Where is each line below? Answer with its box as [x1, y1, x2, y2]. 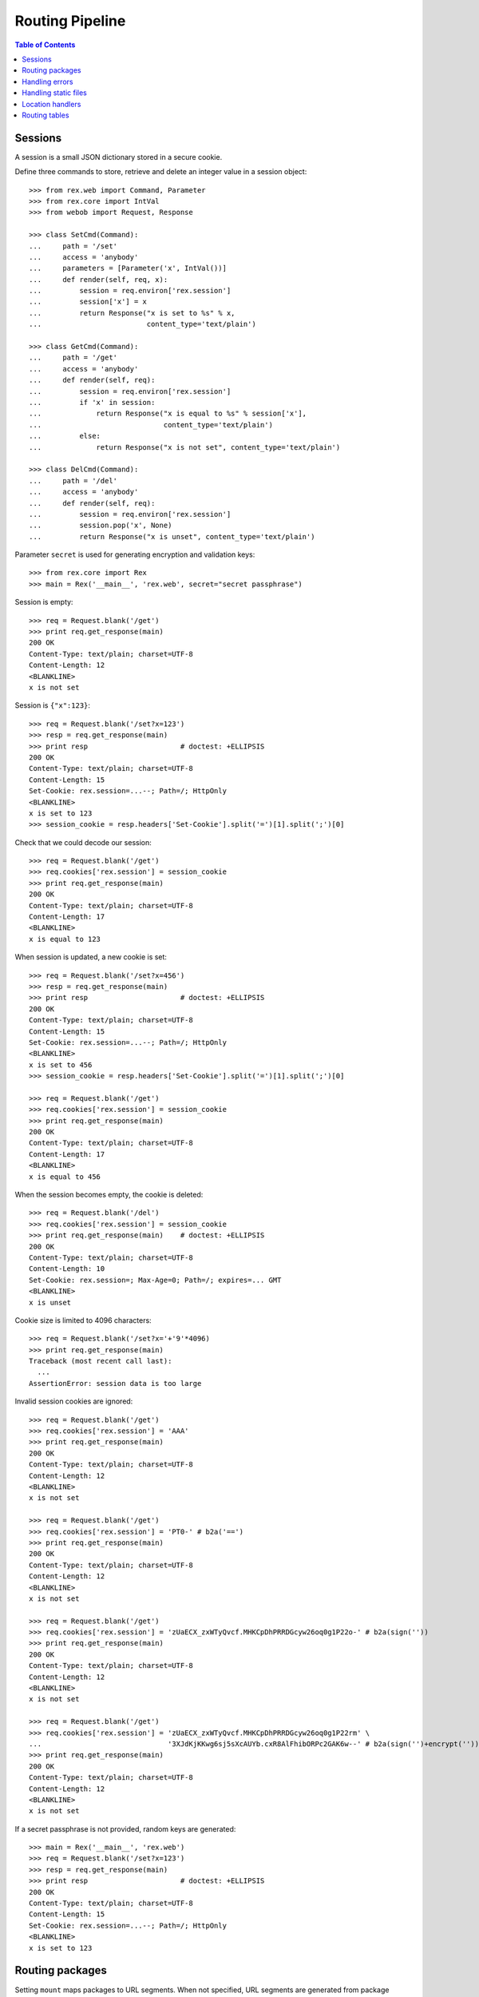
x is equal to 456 [29, 1172, 101, 1181]
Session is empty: [14, 598, 73, 607]
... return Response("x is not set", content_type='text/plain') [29, 443, 341, 451]
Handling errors [22, 77, 73, 86]
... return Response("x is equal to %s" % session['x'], [29, 409, 307, 419]
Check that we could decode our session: [14, 837, 152, 847]
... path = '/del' [29, 476, 118, 485]
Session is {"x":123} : [14, 701, 91, 710]
